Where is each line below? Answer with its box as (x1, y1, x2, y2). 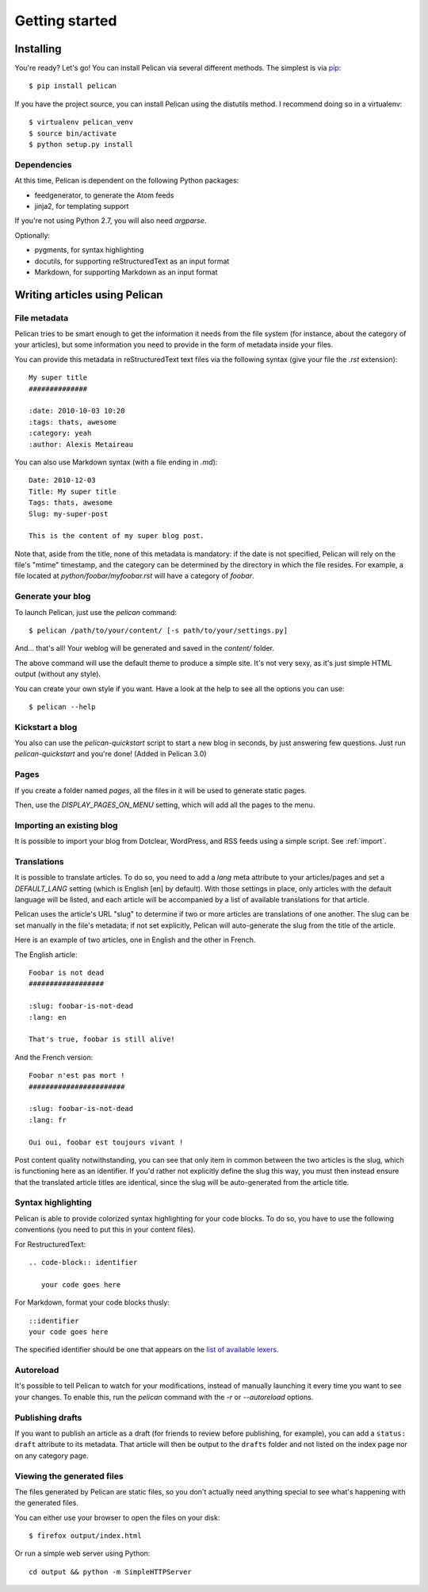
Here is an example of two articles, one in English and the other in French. (14, 935, 256, 944)
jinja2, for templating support (34, 201, 129, 210)
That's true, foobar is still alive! (29, 1035, 176, 1044)
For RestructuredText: (14, 1239, 86, 1249)
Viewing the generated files (14, 1471, 124, 1482)
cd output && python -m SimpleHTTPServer (29, 1567, 192, 1576)
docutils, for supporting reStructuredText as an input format (34, 256, 230, 266)
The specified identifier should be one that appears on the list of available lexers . (14, 1345, 279, 1355)
